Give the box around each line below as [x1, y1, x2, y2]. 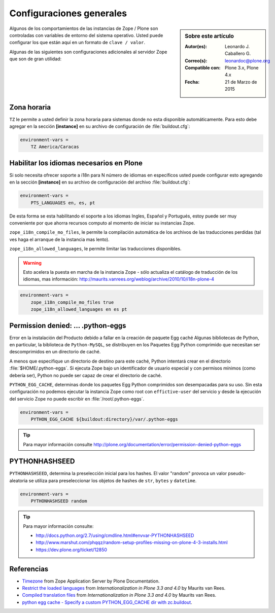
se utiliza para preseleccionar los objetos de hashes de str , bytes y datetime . [28, 477, 197, 484]
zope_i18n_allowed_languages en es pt [30, 307, 127, 312]
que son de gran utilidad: [9, 56, 62, 62]
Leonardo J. [225, 43, 250, 49]
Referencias [9, 564, 49, 573]
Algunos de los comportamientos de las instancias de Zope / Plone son [9, 25, 158, 31]
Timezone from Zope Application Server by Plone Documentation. [22, 578, 160, 584]
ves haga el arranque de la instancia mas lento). [9, 236, 110, 242]
